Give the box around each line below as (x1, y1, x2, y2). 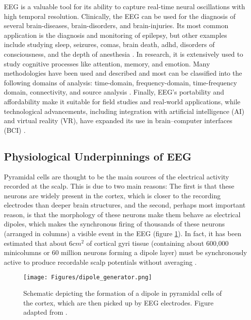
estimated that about (4, 238, 67, 248)
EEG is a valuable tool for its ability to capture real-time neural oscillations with (4, 1, 245, 11)
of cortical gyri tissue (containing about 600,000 (86, 238, 229, 248)
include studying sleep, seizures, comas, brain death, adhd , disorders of (4, 39, 215, 49)
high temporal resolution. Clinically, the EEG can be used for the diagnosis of (4, 11, 235, 21)
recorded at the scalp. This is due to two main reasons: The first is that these (4, 181, 234, 191)
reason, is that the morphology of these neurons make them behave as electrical (4, 209, 241, 219)
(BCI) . (4, 125, 26, 135)
